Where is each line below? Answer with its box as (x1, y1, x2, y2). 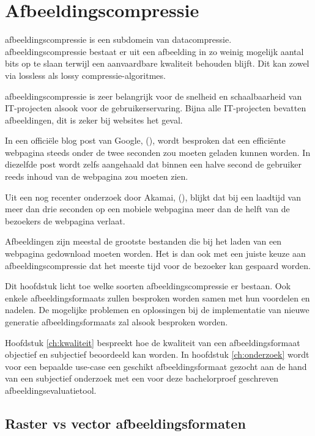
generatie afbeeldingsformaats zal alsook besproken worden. (5, 316, 228, 328)
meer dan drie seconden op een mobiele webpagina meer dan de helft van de (5, 202, 290, 215)
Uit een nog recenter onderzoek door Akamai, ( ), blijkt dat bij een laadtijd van (5, 190, 301, 203)
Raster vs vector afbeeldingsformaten (5, 413, 246, 432)
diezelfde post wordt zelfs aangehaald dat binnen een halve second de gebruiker (5, 158, 302, 171)
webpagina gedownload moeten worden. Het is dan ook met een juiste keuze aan (5, 247, 306, 260)
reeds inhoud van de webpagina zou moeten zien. (5, 170, 188, 183)
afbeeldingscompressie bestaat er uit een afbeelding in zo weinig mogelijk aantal (5, 45, 304, 57)
